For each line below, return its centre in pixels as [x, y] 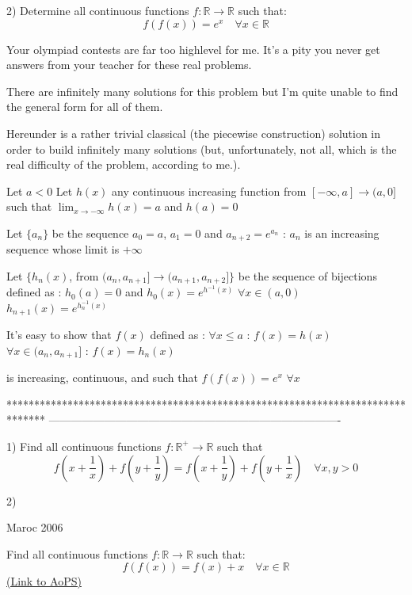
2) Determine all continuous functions [98, 10]
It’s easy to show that [59, 335]
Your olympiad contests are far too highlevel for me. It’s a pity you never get [193, 49]
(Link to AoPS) [44, 581]
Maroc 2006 [35, 527]
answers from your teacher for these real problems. [129, 65]
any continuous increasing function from [209, 191]
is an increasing [342, 233]
